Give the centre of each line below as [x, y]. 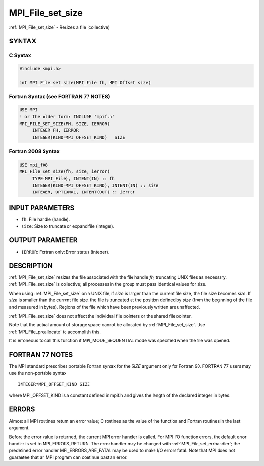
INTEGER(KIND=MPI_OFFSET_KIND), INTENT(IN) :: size [95, 185]
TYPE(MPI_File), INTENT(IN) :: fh [73, 179]
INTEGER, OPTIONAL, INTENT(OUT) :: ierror [84, 192]
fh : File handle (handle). [46, 219]
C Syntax [20, 55]
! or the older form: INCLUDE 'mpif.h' [67, 117]
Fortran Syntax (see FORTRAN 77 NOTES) [59, 97]
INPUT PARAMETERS [42, 208]
